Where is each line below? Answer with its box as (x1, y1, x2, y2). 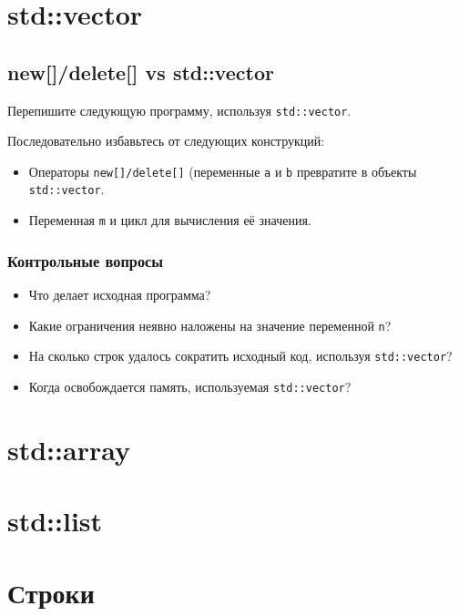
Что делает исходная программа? (28, 285, 211, 304)
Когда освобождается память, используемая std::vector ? (28, 376, 352, 395)
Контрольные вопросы (7, 249, 164, 272)
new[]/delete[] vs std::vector (7, 57, 274, 86)
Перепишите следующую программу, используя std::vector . (7, 100, 352, 119)
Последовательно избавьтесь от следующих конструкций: (7, 131, 325, 150)
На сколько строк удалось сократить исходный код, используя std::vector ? (28, 346, 453, 365)
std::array (7, 430, 130, 467)
